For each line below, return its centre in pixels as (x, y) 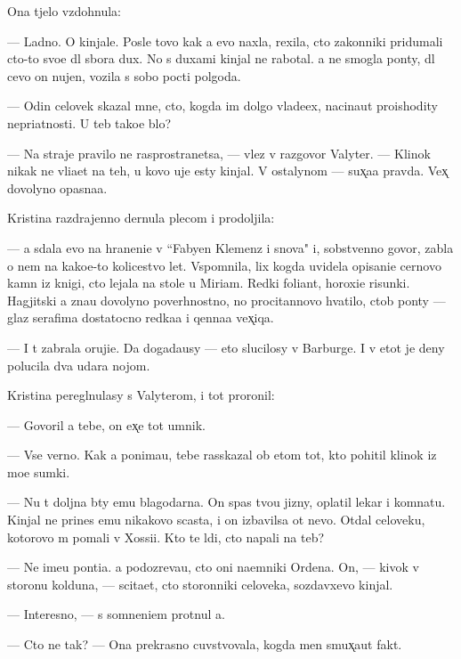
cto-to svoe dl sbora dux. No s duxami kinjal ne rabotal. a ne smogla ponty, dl (221, 58)
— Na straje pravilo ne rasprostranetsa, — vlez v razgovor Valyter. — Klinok (219, 153)
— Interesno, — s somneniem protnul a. (116, 614)
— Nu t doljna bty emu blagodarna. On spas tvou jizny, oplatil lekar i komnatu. (226, 502)
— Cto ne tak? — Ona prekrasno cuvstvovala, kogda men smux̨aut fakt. (205, 644)
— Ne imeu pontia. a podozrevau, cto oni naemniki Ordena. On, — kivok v (213, 567)
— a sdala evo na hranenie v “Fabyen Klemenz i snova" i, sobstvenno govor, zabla (230, 247)
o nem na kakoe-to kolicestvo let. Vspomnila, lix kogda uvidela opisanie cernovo (224, 265)
